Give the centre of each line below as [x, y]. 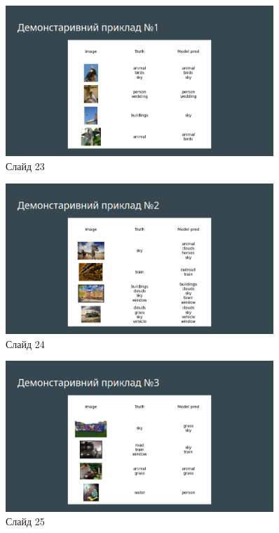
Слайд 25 [25, 521]
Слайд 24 [25, 343]
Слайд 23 [25, 166]
